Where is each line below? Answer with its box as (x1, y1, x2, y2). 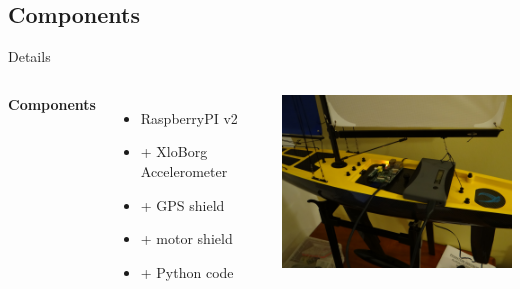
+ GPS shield (140, 194, 225, 215)
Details (8, 46, 51, 67)
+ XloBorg (140, 141, 208, 162)
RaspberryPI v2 (140, 107, 238, 128)
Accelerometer (140, 160, 228, 181)
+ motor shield (140, 228, 233, 249)
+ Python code (140, 261, 234, 282)
